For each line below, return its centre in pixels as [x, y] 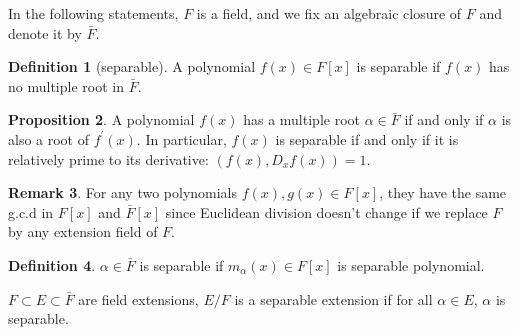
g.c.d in [31, 211]
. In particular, [181, 138]
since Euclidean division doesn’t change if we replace [326, 211]
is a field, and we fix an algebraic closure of [329, 13]
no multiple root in [66, 85]
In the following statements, [93, 13]
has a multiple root [301, 119]
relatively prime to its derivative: [108, 158]
